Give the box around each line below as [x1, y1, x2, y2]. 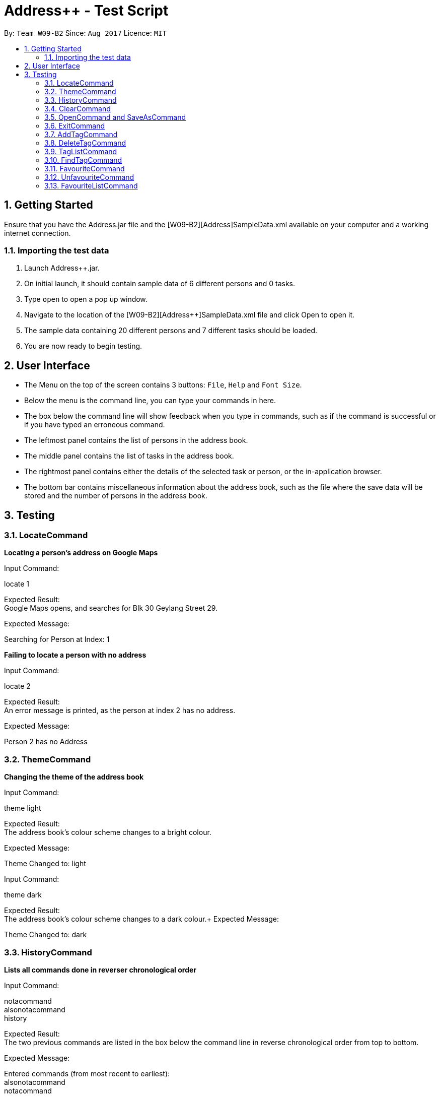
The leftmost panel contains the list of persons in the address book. [24, 436, 248, 445]
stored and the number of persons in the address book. [24, 491, 207, 500]
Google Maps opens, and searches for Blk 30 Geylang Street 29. [4, 604, 218, 613]
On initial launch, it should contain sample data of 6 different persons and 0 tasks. [24, 279, 296, 288]
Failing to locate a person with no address [4, 651, 146, 660]
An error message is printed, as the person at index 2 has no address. [4, 706, 236, 715]
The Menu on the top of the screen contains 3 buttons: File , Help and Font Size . [24, 380, 302, 390]
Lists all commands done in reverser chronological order [4, 965, 197, 974]
